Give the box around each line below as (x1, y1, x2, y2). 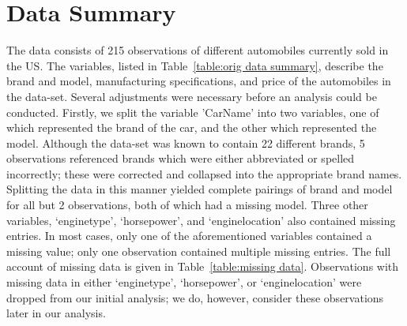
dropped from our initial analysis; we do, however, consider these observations (6, 289, 384, 305)
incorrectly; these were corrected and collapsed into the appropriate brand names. (6, 165, 402, 182)
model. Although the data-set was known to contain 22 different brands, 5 (6, 134, 365, 151)
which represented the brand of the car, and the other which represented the (6, 119, 377, 136)
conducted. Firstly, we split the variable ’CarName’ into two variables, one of (6, 103, 379, 120)
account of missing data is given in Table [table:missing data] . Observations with (6, 258, 399, 275)
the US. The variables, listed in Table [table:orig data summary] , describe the (6, 57, 383, 73)
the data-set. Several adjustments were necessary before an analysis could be (6, 88, 377, 104)
